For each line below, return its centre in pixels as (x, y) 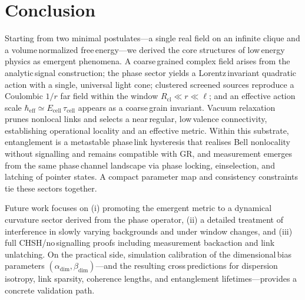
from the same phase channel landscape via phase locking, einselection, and (140, 165)
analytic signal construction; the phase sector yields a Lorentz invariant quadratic (151, 72)
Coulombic (24, 96)
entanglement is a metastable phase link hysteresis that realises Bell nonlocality (148, 142)
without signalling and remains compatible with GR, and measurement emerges (148, 154)
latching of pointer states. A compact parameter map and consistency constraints (151, 177)
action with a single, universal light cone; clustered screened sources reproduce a (150, 84)
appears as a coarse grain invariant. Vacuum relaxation (177, 107)
